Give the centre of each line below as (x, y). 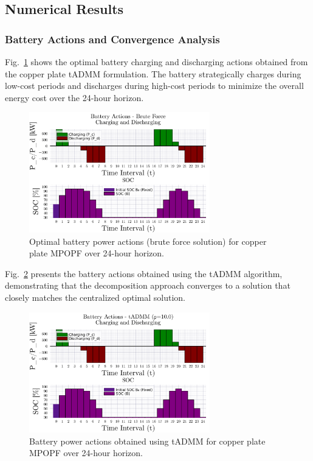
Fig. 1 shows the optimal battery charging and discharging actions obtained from (156, 62)
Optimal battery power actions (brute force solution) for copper (148, 241)
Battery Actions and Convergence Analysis (112, 39)
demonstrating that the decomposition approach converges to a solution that (148, 285)
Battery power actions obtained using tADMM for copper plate (147, 441)
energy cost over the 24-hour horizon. (74, 97)
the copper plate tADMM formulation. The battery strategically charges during (153, 73)
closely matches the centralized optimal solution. (95, 297)
